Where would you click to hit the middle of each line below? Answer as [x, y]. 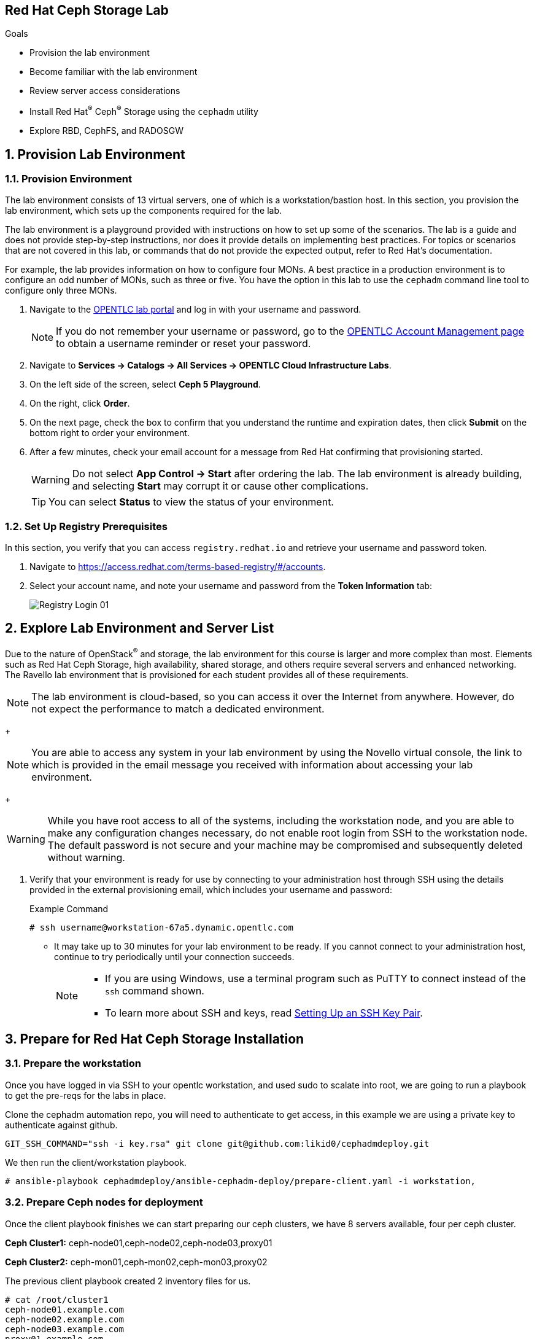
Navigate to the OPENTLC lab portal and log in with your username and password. [195, 310]
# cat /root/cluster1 [57, 1299]
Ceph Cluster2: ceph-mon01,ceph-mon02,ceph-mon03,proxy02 [136, 1262]
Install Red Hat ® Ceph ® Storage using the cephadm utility [144, 111]
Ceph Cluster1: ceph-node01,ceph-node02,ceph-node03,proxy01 [139, 1243]
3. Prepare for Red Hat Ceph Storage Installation [155, 1039]
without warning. [86, 857]
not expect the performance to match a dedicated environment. [178, 709]
